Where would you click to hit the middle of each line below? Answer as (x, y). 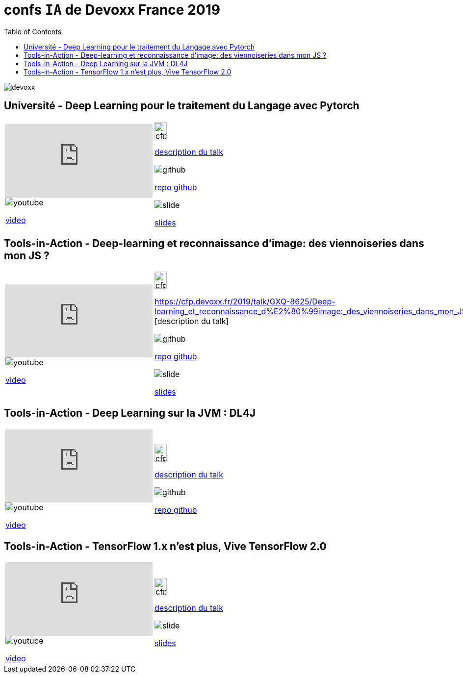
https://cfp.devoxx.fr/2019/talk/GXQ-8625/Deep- (245, 302)
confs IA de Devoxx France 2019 (112, 10)
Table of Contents (33, 31)
